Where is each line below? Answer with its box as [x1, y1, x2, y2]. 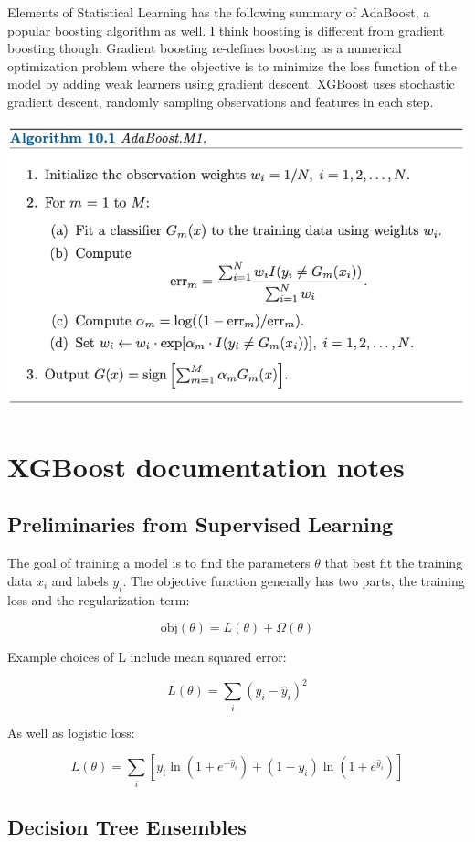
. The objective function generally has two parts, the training [122, 570, 465, 590]
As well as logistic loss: [7, 722, 135, 741]
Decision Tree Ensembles [7, 812, 247, 840]
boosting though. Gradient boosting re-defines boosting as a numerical [7, 38, 402, 58]
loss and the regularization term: [7, 590, 190, 609]
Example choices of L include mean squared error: [7, 647, 287, 666]
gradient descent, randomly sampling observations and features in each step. [7, 91, 434, 111]
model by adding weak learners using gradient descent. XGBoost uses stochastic [7, 74, 455, 93]
